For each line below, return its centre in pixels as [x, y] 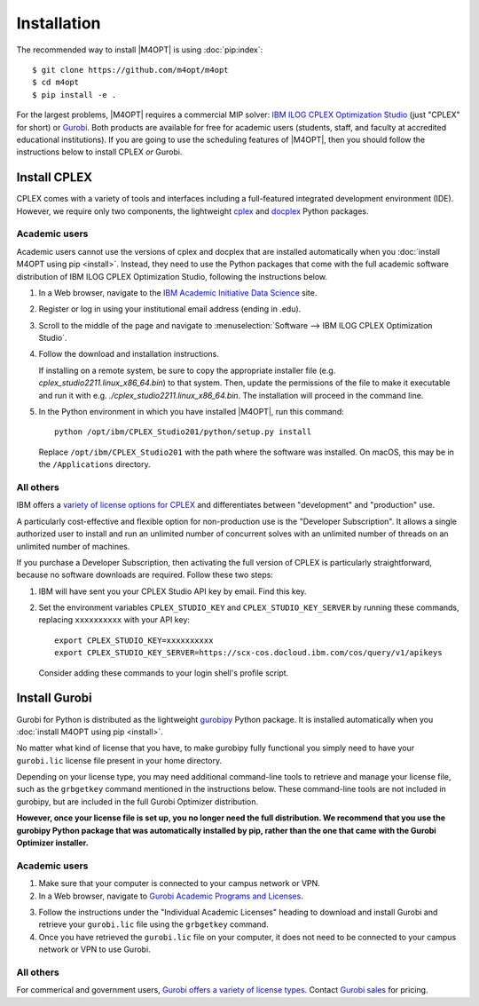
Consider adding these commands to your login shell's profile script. [164, 673]
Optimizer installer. [52, 843]
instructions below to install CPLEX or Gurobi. [99, 152]
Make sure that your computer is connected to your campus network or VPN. [180, 883]
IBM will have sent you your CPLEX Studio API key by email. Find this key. [173, 591]
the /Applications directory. [94, 464]
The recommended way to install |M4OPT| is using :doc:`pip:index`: [140, 50]
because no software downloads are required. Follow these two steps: [145, 575]
